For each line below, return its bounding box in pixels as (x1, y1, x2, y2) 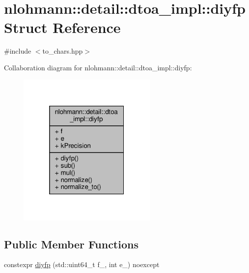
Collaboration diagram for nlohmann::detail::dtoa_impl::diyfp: (4, 62, 192, 72)
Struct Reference (4, 17, 121, 37)
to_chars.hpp (42, 46, 83, 56)
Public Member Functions (4, 236, 138, 251)
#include (4, 46, 31, 56)
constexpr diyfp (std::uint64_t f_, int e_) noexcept (4, 259, 160, 270)
